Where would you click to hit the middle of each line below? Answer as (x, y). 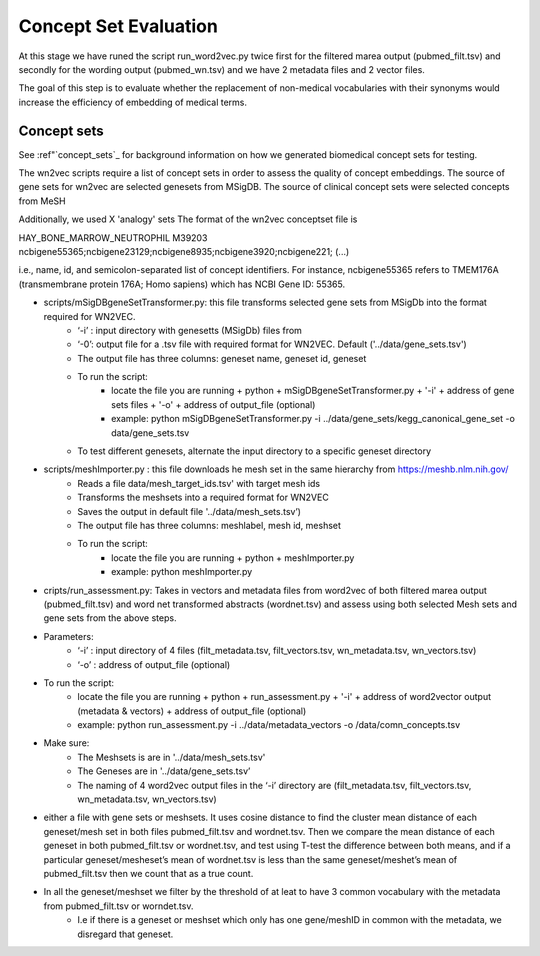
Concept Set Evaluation (118, 26)
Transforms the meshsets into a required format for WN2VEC (203, 497)
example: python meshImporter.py (182, 572)
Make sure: (66, 743)
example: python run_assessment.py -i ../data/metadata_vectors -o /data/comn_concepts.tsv (269, 725)
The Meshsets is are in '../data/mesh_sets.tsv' (171, 757)
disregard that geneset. (125, 934)
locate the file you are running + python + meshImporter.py (233, 557)
